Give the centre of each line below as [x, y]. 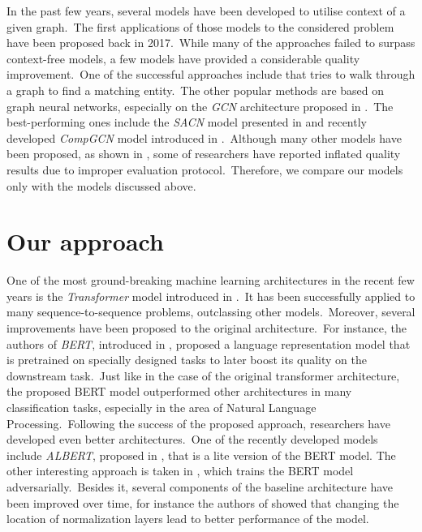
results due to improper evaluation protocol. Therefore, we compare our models [205, 169]
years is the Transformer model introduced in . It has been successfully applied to [211, 296]
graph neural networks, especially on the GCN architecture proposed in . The [200, 106]
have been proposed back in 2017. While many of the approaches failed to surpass [211, 43]
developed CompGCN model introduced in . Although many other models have [204, 137]
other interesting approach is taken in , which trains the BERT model [180, 471]
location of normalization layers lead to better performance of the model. [188, 519]
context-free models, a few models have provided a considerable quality [183, 58]
